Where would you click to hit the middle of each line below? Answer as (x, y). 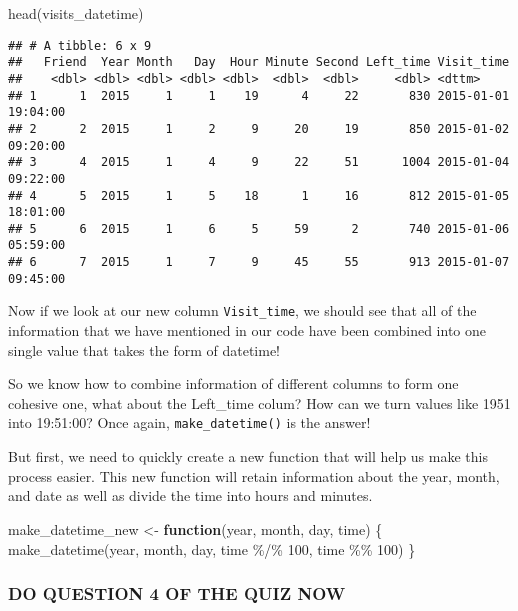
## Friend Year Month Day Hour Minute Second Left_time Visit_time (259, 62)
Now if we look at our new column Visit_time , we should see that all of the (242, 310)
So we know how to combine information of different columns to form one (233, 383)
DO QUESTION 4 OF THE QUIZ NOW (177, 593)
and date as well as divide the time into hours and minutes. (190, 495)
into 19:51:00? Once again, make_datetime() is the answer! (189, 422)
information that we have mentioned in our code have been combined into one (247, 330)
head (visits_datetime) (76, 13)
